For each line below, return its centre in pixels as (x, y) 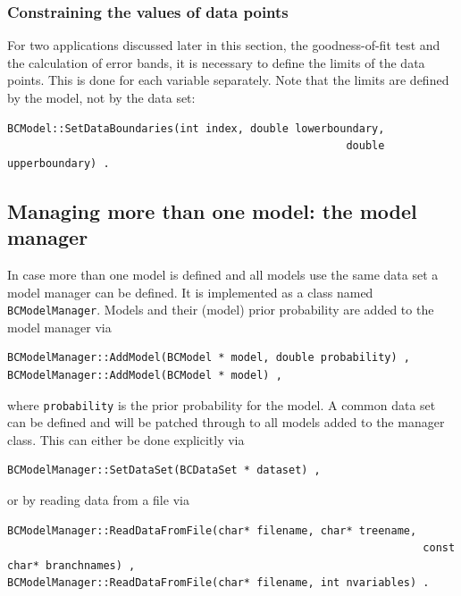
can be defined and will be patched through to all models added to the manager (226, 422)
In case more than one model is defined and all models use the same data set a (223, 274)
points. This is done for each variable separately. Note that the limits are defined (228, 80)
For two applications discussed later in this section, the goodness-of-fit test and (224, 45)
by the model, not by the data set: (101, 97)
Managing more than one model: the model (212, 210)
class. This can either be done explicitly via (126, 439)
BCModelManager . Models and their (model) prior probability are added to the (221, 310)
